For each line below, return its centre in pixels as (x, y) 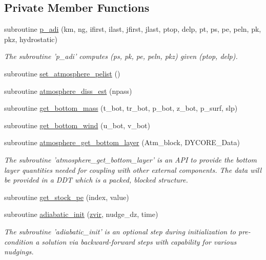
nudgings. (19, 252)
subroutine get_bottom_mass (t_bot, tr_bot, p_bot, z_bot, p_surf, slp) (121, 108)
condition (19, 241)
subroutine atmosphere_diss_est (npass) (68, 91)
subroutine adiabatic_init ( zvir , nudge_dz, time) (81, 214)
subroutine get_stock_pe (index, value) (67, 197)
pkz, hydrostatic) (31, 39)
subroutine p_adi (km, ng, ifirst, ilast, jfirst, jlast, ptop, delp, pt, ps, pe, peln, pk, (133, 29)
